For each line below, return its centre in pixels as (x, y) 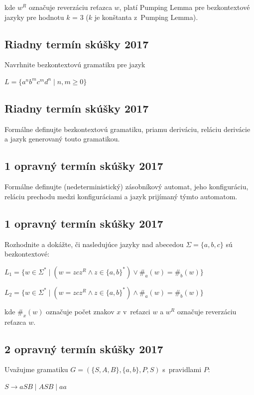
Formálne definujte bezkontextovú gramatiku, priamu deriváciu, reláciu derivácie (127, 129)
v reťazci (136, 311)
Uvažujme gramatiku (36, 369)
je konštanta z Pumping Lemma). (146, 17)
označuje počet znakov (80, 311)
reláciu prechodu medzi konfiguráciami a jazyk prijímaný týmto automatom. (121, 196)
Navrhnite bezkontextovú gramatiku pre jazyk (75, 65)
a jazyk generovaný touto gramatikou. (62, 139)
